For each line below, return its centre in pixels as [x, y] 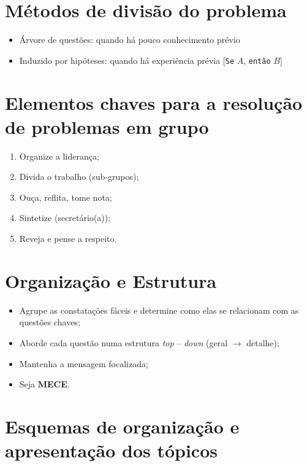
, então [257, 60]
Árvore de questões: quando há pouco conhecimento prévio [130, 40]
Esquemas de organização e [122, 426]
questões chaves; [50, 322]
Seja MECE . [44, 384]
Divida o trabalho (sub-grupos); [79, 177]
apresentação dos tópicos [111, 450]
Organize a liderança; [59, 156]
